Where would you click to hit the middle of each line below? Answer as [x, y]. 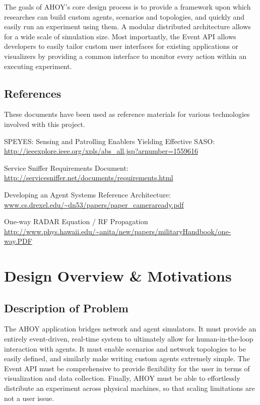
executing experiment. [38, 66]
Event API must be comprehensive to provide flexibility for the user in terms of [127, 368]
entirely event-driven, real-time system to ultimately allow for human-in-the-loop [129, 339]
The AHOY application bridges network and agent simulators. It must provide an [130, 329]
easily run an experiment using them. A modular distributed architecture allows [127, 26]
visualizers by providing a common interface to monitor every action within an [125, 56]
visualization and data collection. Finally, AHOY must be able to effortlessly [122, 378]
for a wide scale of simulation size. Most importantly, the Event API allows [120, 36]
